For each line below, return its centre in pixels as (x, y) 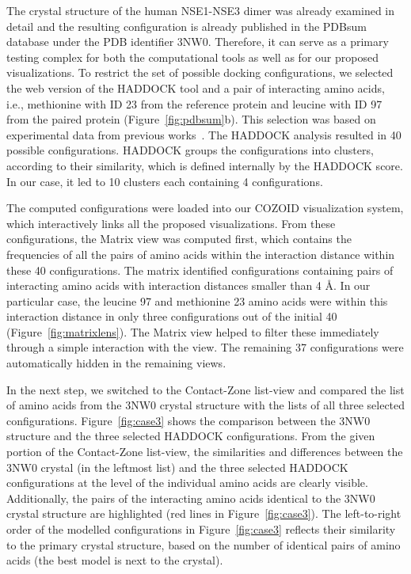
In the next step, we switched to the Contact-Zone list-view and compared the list (205, 389)
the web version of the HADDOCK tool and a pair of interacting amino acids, (196, 87)
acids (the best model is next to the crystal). (115, 560)
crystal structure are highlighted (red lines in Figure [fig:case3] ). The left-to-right (204, 513)
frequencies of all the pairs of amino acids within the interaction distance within (201, 254)
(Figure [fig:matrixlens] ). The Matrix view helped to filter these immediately (193, 331)
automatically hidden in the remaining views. (116, 363)
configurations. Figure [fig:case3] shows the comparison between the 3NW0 (188, 420)
